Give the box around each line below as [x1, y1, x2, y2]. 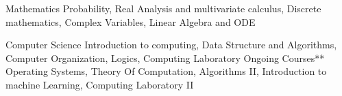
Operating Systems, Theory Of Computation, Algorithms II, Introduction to [5, 64, 327, 78]
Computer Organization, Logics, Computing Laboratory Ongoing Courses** [5, 50, 325, 65]
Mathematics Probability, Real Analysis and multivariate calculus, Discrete [5, 1, 321, 15]
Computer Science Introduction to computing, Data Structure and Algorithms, [5, 37, 337, 52]
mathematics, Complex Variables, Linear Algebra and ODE [5, 14, 256, 29]
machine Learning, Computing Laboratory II [5, 77, 194, 91]
